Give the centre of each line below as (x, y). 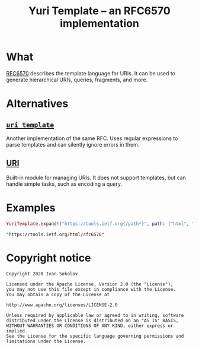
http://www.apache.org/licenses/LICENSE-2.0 (62, 305)
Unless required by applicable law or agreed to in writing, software (95, 315)
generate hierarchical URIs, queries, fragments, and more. (77, 80)
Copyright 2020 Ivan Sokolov (42, 274)
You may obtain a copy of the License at (58, 294)
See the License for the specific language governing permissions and (95, 336)
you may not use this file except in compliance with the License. (91, 289)
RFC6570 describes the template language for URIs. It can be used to (91, 73)
